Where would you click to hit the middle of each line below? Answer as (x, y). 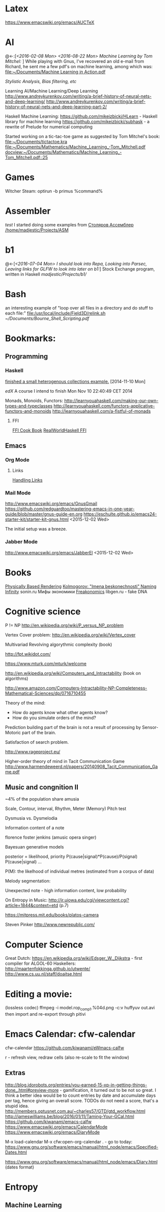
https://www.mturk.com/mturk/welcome (46, 664)
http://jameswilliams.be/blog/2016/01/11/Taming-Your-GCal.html (70, 1116)
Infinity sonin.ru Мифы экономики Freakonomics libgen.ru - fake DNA (76, 591)
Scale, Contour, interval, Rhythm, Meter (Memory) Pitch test (66, 808)
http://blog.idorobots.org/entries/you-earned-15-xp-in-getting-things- (76, 1085)
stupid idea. (17, 1106)
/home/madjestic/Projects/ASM (37, 230)
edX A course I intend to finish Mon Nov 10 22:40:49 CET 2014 (69, 391)
